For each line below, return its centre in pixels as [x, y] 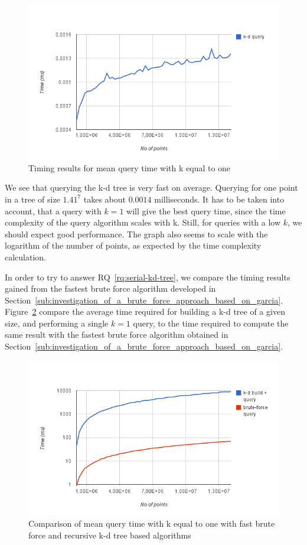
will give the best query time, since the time [206, 211]
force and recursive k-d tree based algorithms [110, 535]
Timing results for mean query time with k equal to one [130, 167]
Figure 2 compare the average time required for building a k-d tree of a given [145, 311]
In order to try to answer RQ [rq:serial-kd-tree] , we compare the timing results [148, 277]
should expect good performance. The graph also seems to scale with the [136, 234]
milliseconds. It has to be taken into [219, 199]
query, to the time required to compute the [211, 323]
